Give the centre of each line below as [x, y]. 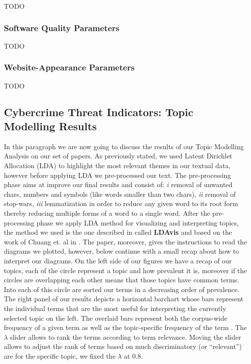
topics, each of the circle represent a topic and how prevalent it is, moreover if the [125, 270]
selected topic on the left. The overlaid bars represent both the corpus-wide [116, 318]
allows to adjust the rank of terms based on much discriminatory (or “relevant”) [123, 346]
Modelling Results [50, 126]
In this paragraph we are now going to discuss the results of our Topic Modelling [124, 146]
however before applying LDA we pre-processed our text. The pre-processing [118, 175]
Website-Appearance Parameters [69, 67]
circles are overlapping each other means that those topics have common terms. [122, 280]
